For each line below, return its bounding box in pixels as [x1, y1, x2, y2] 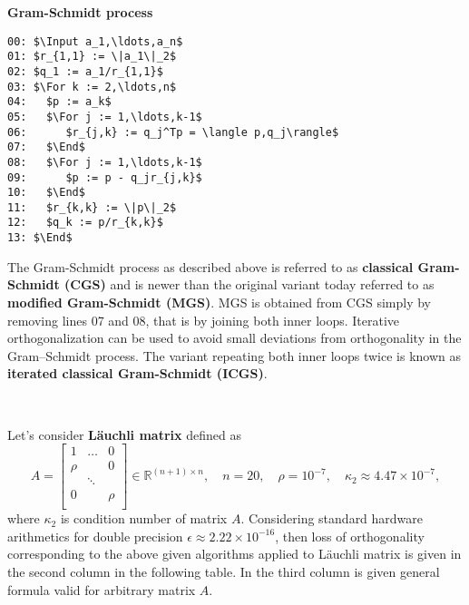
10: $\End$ [7, 186, 85, 200]
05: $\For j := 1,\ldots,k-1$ [7, 110, 202, 123]
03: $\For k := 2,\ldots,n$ [7, 80, 177, 93]
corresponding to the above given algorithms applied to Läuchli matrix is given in [7, 544, 462, 563]
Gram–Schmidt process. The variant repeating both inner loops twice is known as [7, 346, 462, 365]
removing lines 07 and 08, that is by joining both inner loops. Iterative [7, 310, 400, 329]
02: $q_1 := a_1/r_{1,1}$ [7, 64, 163, 78]
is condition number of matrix [60, 509, 228, 528]
